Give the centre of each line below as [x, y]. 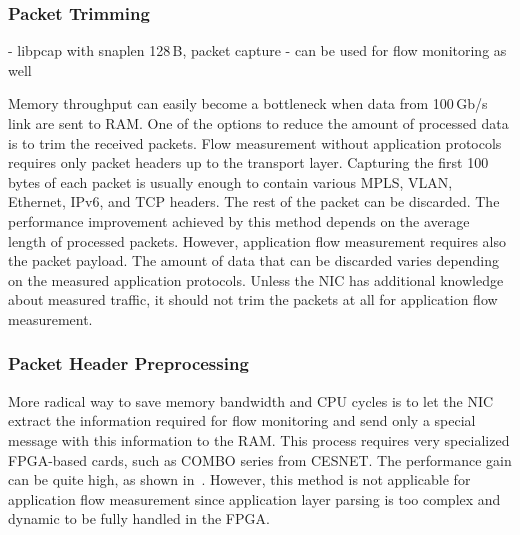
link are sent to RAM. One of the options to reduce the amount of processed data [258, 123]
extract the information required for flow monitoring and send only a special [242, 420]
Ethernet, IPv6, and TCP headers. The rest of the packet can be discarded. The [254, 201]
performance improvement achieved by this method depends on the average [239, 220]
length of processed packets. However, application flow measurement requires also [257, 240]
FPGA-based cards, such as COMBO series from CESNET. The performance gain [260, 459]
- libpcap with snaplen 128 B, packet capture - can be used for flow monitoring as [257, 50]
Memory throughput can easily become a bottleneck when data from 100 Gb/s [248, 103]
